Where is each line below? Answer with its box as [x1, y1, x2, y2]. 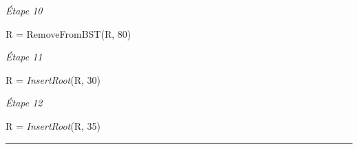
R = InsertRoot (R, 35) [6, 118, 101, 133]
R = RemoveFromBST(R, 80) [6, 26, 131, 41]
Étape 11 [6, 49, 43, 64]
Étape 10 [6, 3, 43, 17]
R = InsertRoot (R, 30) [6, 72, 101, 87]
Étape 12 [6, 95, 43, 110]
